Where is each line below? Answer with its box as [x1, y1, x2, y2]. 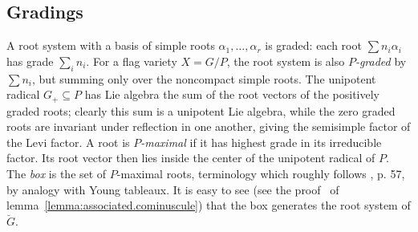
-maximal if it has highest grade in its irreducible [140, 133, 382, 150]
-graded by [355, 52, 407, 69]
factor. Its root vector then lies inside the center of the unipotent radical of [6, 149, 375, 166]
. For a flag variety [86, 52, 177, 69]
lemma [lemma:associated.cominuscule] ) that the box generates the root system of [6, 197, 411, 214]
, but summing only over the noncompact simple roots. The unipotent [32, 70, 376, 87]
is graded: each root [265, 37, 362, 54]
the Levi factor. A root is [6, 133, 130, 150]
